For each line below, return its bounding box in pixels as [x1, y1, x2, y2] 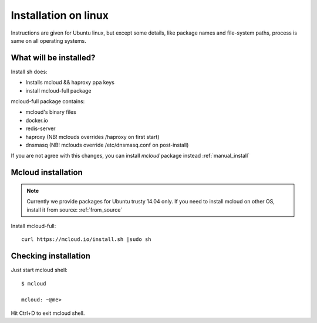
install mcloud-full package [25, 87, 92, 94]
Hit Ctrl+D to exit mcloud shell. [11, 310, 85, 317]
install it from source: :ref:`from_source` [26, 206, 123, 213]
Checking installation [11, 251, 91, 261]
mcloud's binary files [25, 108, 76, 115]
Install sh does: [11, 68, 48, 75]
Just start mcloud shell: [11, 267, 68, 274]
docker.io [25, 117, 48, 124]
